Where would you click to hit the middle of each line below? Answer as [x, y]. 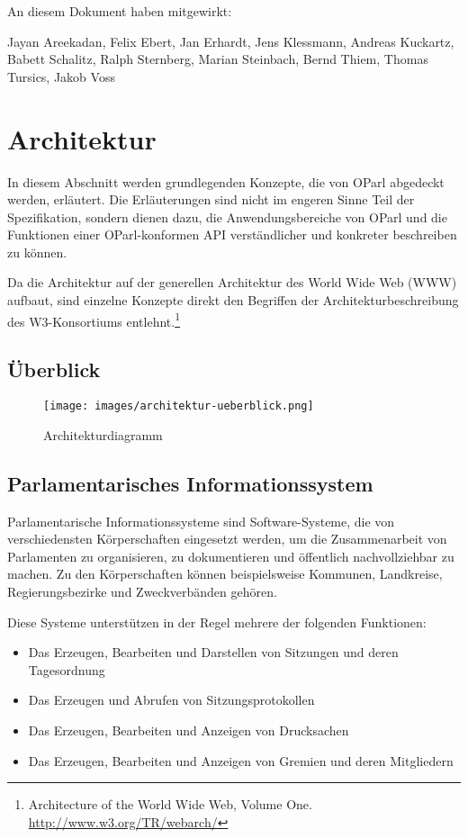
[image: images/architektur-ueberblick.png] [179, 406]
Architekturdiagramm [103, 434]
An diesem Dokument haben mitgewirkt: [120, 11]
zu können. [37, 252]
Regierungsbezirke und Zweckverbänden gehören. [142, 591]
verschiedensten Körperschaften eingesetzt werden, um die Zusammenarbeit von [227, 539]
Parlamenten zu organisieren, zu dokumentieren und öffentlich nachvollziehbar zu [231, 556]
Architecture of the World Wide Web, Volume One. [170, 804]
